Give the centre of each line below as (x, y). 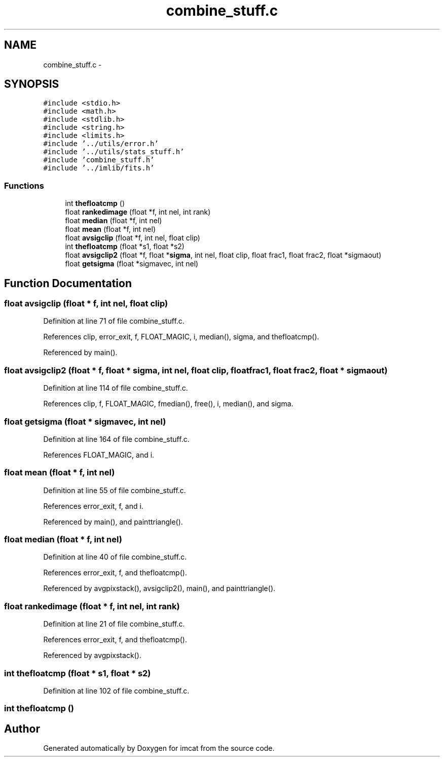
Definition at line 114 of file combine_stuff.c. (116, 388)
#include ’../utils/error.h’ (101, 144)
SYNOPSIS (32, 84)
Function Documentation (68, 283)
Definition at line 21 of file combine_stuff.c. (114, 624)
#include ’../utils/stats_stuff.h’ (114, 152)
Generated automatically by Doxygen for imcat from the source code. (159, 748)
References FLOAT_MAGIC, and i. (99, 455)
